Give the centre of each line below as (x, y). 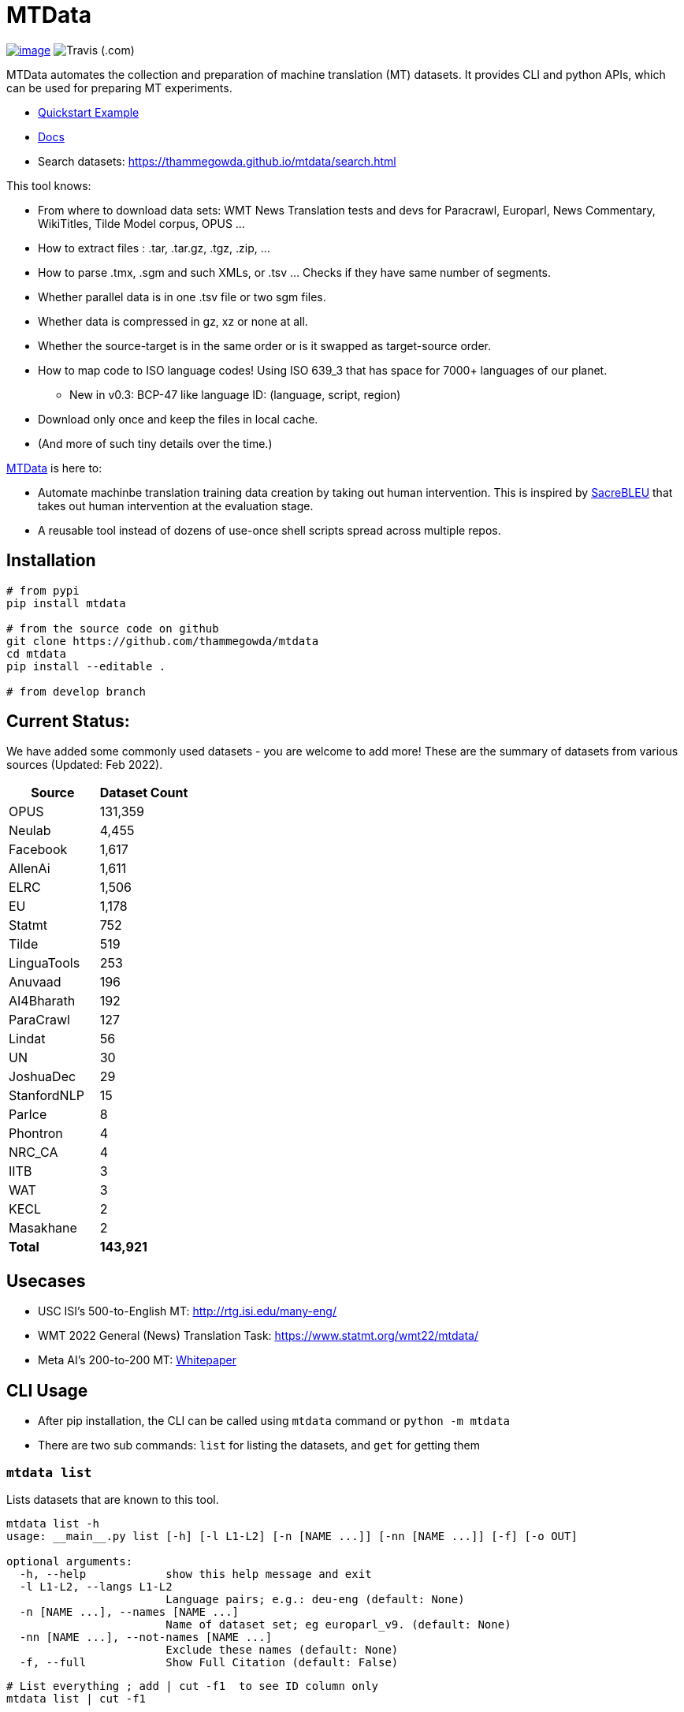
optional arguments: (70, 1561)
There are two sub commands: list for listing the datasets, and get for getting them (259, 1445)
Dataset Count (144, 793)
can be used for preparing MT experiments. (119, 88)
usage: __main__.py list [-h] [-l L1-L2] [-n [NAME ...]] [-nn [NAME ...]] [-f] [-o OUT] (292, 1536)
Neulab (30, 831)
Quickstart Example (89, 112)
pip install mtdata (66, 603)
